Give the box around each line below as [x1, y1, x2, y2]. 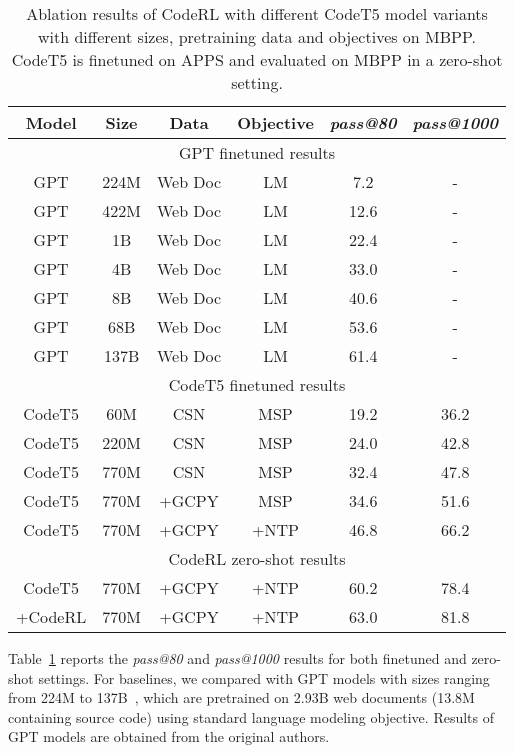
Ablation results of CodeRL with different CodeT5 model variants [26, 2, 488, 25]
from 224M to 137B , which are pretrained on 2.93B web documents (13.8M [8, 687, 475, 708]
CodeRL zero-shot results [168, 547, 346, 570]
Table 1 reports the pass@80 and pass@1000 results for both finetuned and [8, 648, 467, 668]
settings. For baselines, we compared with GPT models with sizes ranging [38, 667, 490, 688]
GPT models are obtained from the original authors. [8, 726, 330, 747]
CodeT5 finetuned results [168, 373, 346, 396]
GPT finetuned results [178, 141, 336, 164]
